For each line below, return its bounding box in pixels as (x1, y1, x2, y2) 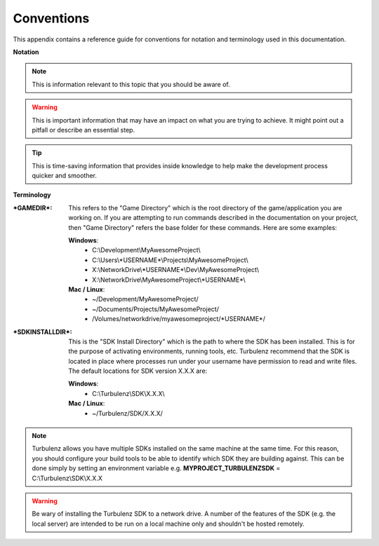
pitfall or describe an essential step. (32, 125, 135, 134)
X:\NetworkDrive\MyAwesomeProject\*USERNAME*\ (92, 275, 246, 284)
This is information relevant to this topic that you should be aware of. (32, 80, 231, 88)
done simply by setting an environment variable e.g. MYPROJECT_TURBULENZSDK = (32, 464, 281, 472)
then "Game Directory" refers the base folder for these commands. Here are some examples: (68, 223, 337, 231)
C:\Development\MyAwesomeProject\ (92, 246, 201, 254)
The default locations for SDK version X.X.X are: (68, 367, 208, 375)
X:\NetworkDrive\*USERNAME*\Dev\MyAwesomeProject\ (92, 266, 260, 274)
